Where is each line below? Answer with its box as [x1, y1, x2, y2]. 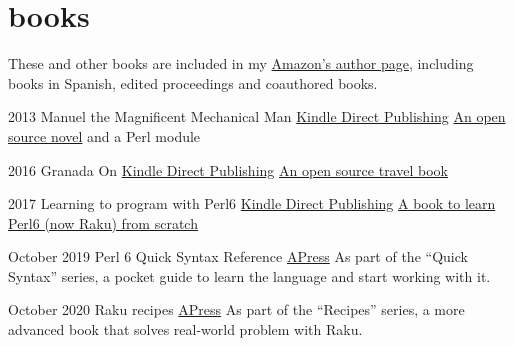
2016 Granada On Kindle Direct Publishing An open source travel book [8, 159, 448, 180]
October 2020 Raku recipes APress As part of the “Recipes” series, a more [8, 299, 465, 320]
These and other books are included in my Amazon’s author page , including [8, 53, 474, 74]
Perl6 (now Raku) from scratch [8, 212, 198, 233]
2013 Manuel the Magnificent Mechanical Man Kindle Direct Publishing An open [8, 106, 506, 127]
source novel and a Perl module [8, 125, 201, 146]
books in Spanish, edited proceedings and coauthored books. [8, 72, 378, 93]
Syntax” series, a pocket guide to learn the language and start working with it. [8, 265, 491, 286]
